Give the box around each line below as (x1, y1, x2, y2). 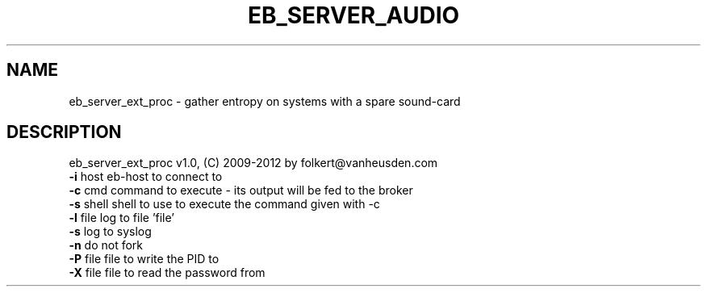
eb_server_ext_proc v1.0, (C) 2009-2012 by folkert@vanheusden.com (69, 156, 438, 170)
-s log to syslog (69, 224, 152, 239)
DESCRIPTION (6, 122, 122, 143)
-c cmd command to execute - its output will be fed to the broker (69, 183, 413, 198)
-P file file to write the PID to (69, 252, 220, 266)
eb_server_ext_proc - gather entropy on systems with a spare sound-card (69, 94, 461, 108)
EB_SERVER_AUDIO (247, 2, 460, 29)
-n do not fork (69, 238, 144, 253)
